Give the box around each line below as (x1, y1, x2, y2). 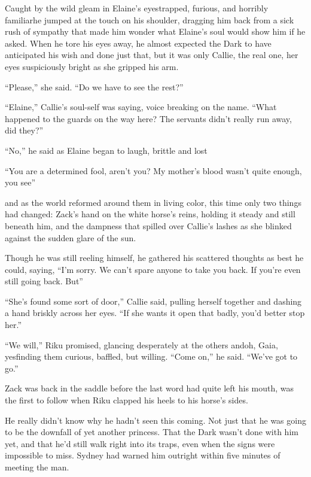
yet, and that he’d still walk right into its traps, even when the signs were (5, 437, 275, 449)
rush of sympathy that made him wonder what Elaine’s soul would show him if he (5, 25, 306, 38)
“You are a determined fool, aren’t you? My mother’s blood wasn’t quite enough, (5, 164, 302, 177)
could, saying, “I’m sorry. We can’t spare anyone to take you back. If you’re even (5, 263, 301, 275)
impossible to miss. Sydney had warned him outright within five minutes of (5, 449, 280, 461)
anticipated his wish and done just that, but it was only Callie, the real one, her (5, 48, 298, 61)
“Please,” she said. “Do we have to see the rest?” (5, 80, 184, 93)
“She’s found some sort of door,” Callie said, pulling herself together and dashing (5, 294, 302, 307)
